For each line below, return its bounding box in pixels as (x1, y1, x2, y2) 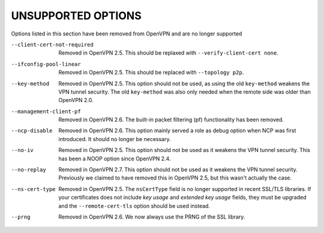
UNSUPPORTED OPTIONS (11, 9, 142, 22)
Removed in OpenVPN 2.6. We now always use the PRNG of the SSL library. (58, 213, 245, 220)
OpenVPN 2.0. (58, 97, 94, 104)
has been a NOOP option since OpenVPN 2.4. (58, 155, 171, 162)
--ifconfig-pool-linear (11, 61, 81, 67)
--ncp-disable (11, 127, 53, 135)
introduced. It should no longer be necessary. (58, 135, 171, 142)
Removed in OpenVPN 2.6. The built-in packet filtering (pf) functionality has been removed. (58, 116, 284, 123)
